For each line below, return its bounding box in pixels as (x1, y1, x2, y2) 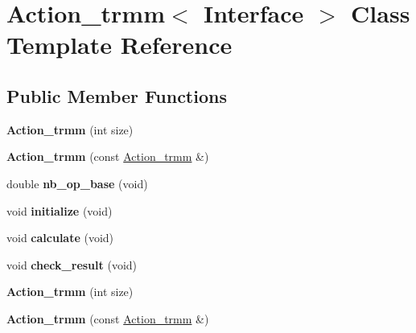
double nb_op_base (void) (6, 175, 148, 191)
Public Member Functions (6, 83, 227, 108)
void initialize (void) (6, 202, 113, 219)
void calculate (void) (6, 229, 114, 246)
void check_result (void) (6, 256, 138, 273)
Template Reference (6, 28, 233, 61)
